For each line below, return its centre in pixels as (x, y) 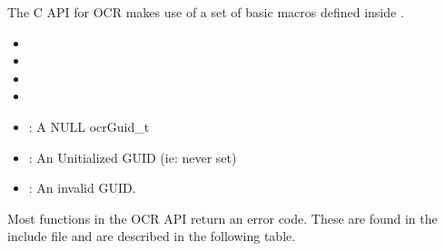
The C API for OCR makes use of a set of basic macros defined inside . (206, 12)
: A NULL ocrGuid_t (89, 126)
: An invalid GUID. (82, 188)
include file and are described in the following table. (152, 236)
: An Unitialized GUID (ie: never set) (133, 157)
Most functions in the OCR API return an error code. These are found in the (222, 218)
